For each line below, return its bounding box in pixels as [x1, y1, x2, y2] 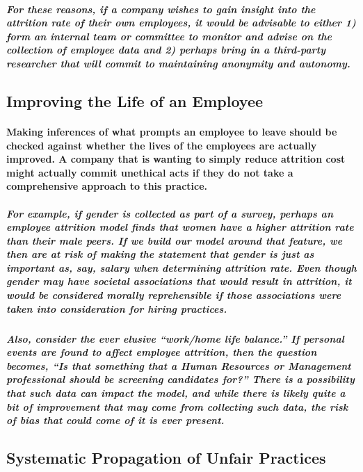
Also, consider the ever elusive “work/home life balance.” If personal [6, 331, 344, 345]
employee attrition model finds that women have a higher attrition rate [6, 220, 354, 234]
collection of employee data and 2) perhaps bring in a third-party [6, 42, 326, 57]
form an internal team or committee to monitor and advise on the [6, 29, 332, 43]
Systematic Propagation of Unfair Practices [6, 447, 326, 469]
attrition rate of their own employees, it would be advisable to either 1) [6, 15, 356, 30]
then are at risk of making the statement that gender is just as [6, 247, 314, 261]
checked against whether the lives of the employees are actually [6, 138, 317, 152]
